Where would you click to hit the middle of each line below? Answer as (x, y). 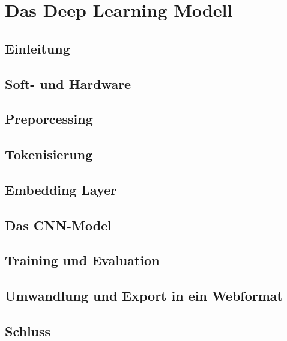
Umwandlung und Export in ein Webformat (144, 296)
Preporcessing (49, 119)
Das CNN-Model (58, 225)
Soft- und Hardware (68, 83)
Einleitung (38, 48)
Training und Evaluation (82, 260)
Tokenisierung (49, 154)
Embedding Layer (61, 189)
